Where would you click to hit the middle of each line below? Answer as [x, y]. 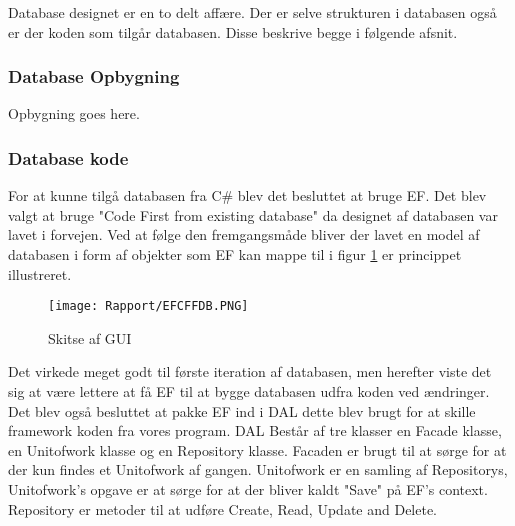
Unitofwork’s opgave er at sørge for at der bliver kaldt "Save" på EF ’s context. [248, 489]
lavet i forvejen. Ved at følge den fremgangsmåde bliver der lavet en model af [244, 234]
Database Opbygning [94, 76]
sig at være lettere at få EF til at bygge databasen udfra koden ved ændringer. [249, 391]
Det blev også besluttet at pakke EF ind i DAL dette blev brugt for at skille [242, 410]
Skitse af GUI [90, 337]
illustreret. [40, 273]
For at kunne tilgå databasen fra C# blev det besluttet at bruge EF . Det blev [247, 195]
